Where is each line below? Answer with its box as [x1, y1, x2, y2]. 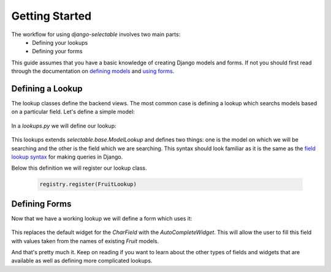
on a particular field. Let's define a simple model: [11, 108, 135, 116]
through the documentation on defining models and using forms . [11, 67, 175, 75]
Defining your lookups [32, 39, 88, 46]
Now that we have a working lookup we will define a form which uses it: [11, 214, 192, 222]
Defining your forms [32, 48, 83, 55]
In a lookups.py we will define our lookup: [11, 122, 116, 129]
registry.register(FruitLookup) [39, 181, 137, 188]
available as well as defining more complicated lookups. [11, 257, 153, 265]
